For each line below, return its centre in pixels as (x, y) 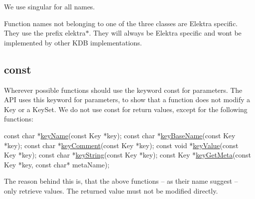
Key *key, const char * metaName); (57, 164)
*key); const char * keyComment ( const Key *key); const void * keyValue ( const (121, 145)
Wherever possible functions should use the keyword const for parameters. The (123, 90)
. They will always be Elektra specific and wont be (165, 33)
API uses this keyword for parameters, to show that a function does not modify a (127, 99)
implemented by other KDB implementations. (73, 42)
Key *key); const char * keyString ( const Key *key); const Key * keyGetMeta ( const (128, 155)
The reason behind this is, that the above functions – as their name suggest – (121, 181)
